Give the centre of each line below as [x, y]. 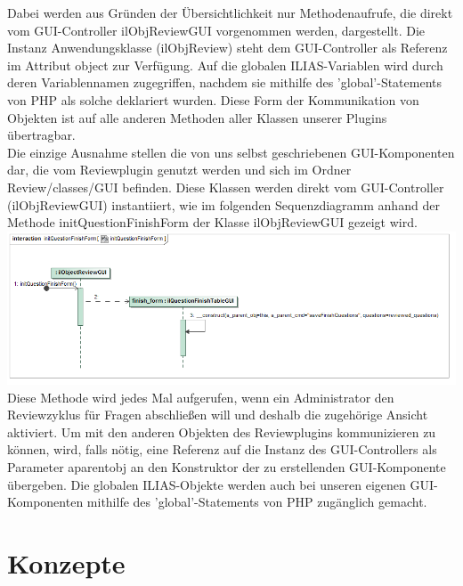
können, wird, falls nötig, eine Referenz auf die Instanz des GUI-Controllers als [222, 449]
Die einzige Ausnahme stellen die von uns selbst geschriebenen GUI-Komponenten [231, 152]
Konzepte [66, 563]
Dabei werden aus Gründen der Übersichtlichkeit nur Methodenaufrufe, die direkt [230, 12]
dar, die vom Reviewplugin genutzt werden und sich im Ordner [179, 170]
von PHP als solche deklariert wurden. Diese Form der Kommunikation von [213, 99]
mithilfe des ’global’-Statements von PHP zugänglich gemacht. [257, 502]
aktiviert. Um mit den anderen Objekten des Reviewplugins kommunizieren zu [222, 431]
